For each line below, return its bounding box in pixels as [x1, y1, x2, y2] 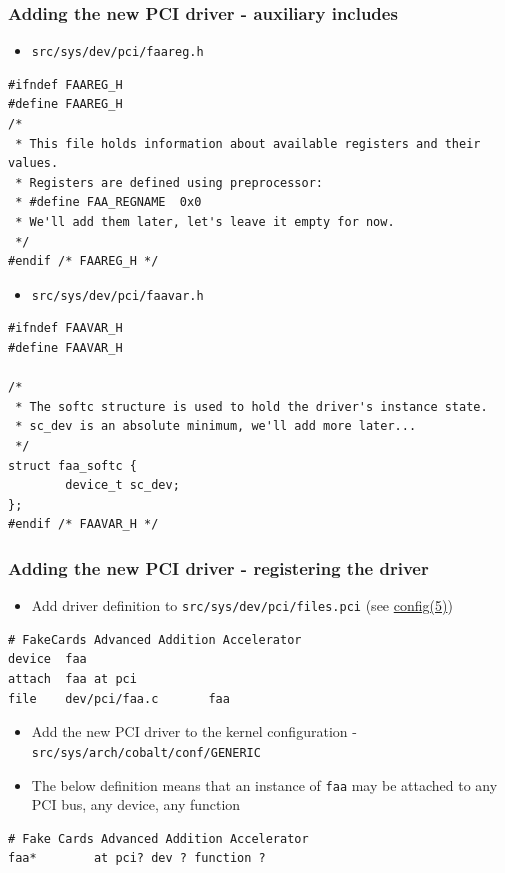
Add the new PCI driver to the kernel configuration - [31, 721, 357, 742]
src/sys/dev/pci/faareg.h [31, 45, 204, 60]
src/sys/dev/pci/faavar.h [31, 288, 204, 303]
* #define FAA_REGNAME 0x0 [15, 195, 202, 210]
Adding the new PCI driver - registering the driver [8, 555, 429, 580]
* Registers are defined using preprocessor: [15, 175, 323, 190]
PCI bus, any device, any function [31, 794, 241, 815]
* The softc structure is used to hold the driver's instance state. [15, 399, 488, 414]
